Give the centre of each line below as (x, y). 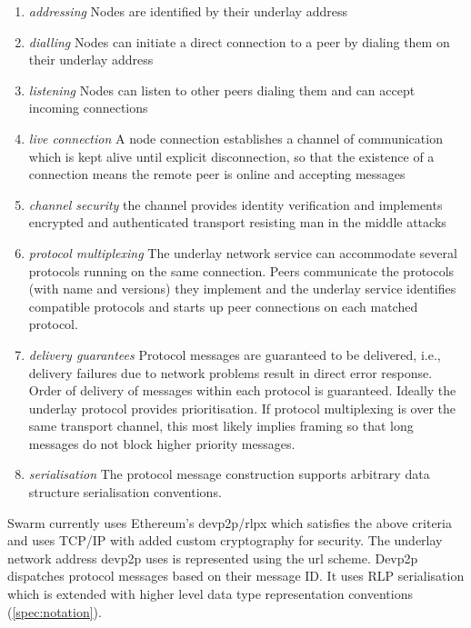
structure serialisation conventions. (125, 492)
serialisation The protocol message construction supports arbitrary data (229, 474)
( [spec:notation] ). (55, 611)
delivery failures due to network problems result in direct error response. (230, 372)
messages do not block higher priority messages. (162, 443)
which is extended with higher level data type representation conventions (210, 594)
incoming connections (88, 108)
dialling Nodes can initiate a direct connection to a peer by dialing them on (239, 41)
